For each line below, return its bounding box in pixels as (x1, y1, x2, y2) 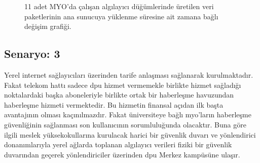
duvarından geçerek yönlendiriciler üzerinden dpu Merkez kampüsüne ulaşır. (4, 149, 240, 159)
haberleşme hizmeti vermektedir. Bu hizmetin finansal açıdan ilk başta (4, 99, 224, 110)
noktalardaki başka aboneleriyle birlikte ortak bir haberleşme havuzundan (4, 89, 234, 100)
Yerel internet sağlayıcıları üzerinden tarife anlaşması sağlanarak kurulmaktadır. (4, 69, 253, 80)
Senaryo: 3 (4, 46, 60, 61)
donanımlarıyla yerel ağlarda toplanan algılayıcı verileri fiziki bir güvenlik (4, 139, 232, 150)
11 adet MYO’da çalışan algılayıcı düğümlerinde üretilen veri (24, 1, 214, 11)
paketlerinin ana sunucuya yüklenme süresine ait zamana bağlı (24, 11, 218, 21)
